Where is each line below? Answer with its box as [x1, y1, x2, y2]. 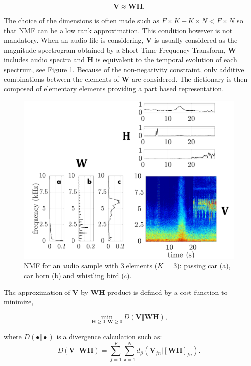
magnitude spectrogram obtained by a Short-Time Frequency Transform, [4, 44, 226, 55]
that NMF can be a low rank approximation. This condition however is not [4, 25, 233, 35]
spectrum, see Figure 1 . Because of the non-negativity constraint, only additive [4, 64, 244, 74]
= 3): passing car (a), [165, 260, 231, 271]
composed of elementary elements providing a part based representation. [4, 83, 224, 94]
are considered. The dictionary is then [131, 73, 248, 84]
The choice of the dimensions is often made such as [4, 15, 159, 25]
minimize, [4, 296, 34, 307]
